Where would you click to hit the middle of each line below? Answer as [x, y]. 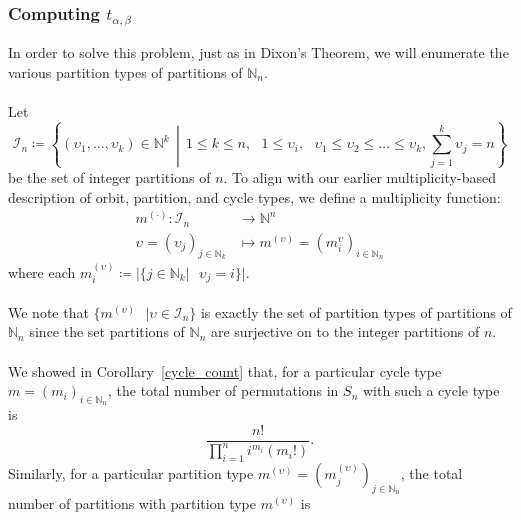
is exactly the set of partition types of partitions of [356, 311]
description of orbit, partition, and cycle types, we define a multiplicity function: [254, 196]
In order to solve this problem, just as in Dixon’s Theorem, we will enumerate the [258, 52]
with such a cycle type [431, 390]
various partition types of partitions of [125, 71]
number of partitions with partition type [132, 503]
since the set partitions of [107, 331]
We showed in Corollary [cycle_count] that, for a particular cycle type [225, 370]
